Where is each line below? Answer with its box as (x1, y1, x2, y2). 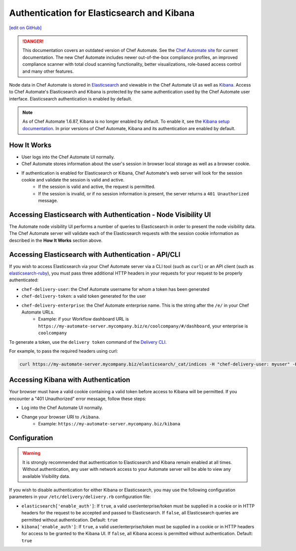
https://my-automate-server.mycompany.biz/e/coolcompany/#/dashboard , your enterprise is (38, 323, 248, 329)
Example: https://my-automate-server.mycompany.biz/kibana (38, 421, 181, 427)
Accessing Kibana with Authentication (9, 376, 130, 384)
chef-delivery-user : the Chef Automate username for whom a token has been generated (21, 286, 210, 292)
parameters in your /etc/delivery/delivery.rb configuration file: (9, 494, 151, 500)
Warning (22, 450, 40, 456)
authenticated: (9, 277, 39, 283)
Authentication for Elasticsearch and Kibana (9, 7, 195, 18)
